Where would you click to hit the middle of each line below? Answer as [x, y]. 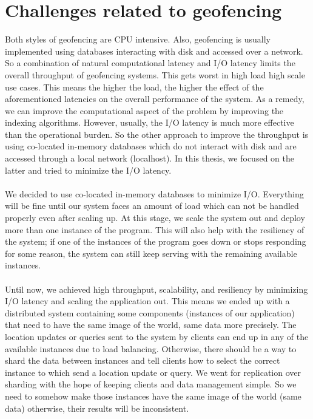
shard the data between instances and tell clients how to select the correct [143, 360]
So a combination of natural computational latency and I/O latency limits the [150, 63]
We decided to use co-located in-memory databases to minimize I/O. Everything [154, 193]
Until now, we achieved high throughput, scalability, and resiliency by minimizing [156, 289]
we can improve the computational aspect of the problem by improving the [144, 110]
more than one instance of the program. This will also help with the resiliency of [155, 229]
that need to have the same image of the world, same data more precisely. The [151, 325]
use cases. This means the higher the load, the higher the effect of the [134, 87]
